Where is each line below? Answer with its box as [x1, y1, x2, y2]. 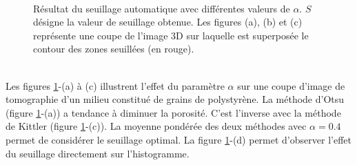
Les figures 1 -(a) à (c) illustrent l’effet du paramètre [6, 78, 225, 93]
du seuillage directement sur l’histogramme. [6, 146, 190, 160]
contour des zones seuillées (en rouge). [33, 41, 194, 56]
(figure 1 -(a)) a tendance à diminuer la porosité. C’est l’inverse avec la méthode [6, 105, 341, 119]
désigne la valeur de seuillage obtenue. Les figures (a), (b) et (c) [33, 14, 303, 29]
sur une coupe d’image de [237, 78, 345, 93]
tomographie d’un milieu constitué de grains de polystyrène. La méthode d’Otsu [6, 92, 345, 106]
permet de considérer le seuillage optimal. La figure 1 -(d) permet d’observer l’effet [6, 132, 351, 146]
